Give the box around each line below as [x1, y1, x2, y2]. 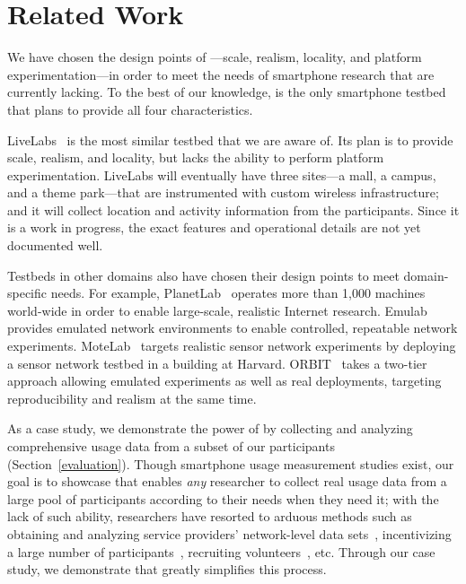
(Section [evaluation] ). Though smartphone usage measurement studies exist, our [7, 454, 454, 473]
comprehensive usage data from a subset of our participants [7, 437, 335, 455]
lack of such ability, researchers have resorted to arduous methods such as [7, 507, 412, 526]
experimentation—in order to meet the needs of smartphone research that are [7, 65, 435, 83]
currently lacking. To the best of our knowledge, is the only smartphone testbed [7, 83, 446, 101]
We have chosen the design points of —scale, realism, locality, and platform [7, 48, 422, 66]
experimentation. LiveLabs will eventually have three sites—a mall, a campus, [7, 165, 436, 184]
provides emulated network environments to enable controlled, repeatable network [7, 318, 458, 337]
